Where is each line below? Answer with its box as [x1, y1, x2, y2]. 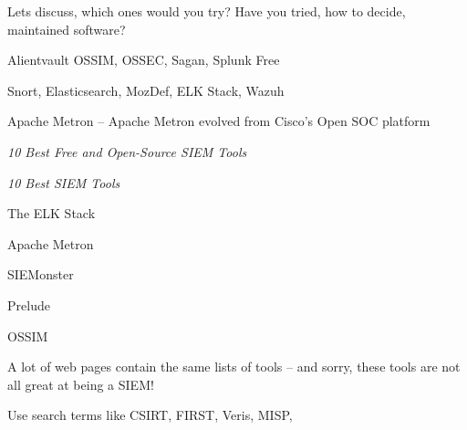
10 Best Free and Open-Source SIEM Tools [7, 142, 247, 161]
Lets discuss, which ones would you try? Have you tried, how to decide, [7, 2, 406, 20]
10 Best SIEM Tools [7, 173, 120, 192]
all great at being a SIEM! [7, 374, 154, 393]
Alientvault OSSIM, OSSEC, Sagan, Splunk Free [7, 50, 280, 69]
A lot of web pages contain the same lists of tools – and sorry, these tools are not [7, 357, 461, 376]
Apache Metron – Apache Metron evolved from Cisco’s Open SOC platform [7, 111, 431, 131]
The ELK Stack [7, 204, 96, 223]
